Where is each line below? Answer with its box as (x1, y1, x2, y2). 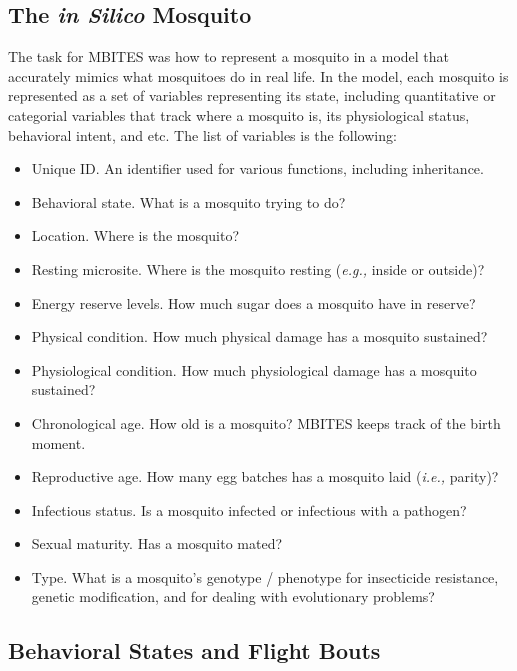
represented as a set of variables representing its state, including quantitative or (8, 85, 496, 106)
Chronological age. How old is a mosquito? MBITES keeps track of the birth (31, 412, 501, 433)
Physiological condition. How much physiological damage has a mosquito (31, 359, 477, 380)
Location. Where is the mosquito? (31, 225, 240, 246)
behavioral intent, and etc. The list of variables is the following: (8, 124, 397, 145)
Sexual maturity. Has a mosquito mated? (31, 533, 283, 554)
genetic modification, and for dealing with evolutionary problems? (31, 586, 435, 607)
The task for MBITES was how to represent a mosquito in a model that (8, 46, 449, 67)
